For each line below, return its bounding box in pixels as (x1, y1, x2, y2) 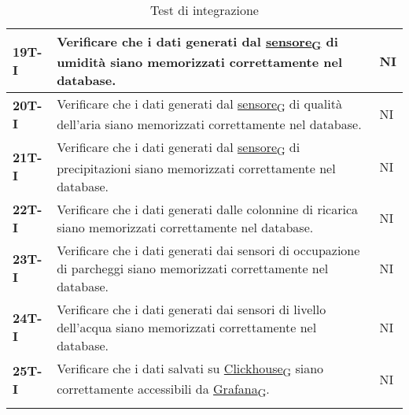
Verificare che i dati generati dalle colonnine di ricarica (57, 199, 359, 218)
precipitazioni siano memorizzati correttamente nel (57, 158, 336, 177)
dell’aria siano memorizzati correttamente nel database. (57, 115, 362, 134)
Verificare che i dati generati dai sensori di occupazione (57, 240, 360, 259)
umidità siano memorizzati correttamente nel (57, 53, 343, 72)
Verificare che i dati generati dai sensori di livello (57, 299, 326, 318)
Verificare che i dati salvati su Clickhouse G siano (57, 358, 324, 380)
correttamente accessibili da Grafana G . (57, 379, 270, 400)
